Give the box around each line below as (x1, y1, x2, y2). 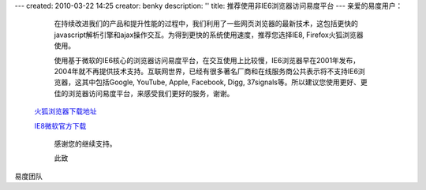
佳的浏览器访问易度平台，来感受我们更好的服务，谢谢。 (54, 88, 234, 98)
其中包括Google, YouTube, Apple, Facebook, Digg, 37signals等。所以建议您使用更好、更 (81, 77, 368, 87)
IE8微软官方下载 (34, 121, 87, 130)
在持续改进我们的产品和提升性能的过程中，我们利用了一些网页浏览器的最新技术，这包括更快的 (54, 19, 358, 28)
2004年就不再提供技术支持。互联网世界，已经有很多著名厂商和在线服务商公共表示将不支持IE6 (54, 66, 359, 76)
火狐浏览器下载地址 (34, 106, 97, 116)
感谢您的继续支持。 (54, 139, 117, 148)
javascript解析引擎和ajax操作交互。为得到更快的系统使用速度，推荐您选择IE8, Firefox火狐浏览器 (54, 30, 364, 39)
